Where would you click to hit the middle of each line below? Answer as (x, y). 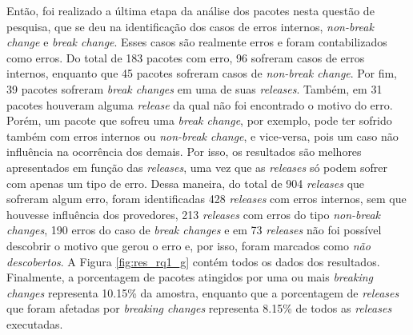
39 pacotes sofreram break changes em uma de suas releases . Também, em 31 (194, 88)
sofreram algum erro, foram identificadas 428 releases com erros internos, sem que (206, 199)
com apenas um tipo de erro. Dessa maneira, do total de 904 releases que (186, 183)
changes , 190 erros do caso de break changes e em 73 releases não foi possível (194, 230)
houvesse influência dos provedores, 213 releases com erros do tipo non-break (194, 214)
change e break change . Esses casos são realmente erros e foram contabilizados (197, 42)
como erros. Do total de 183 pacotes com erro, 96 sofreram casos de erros (186, 57)
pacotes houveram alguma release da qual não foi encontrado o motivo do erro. (200, 104)
